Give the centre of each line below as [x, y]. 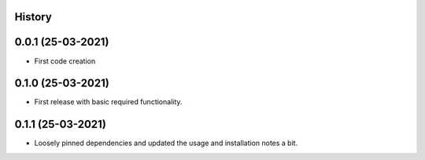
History [33, 17]
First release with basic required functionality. [108, 102]
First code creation [65, 61]
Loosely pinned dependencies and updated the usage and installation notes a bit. [166, 143]
